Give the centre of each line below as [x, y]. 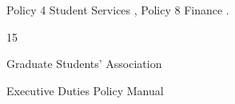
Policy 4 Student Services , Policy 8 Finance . [118, 10]
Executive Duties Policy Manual [85, 90]
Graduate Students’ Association [84, 64]
